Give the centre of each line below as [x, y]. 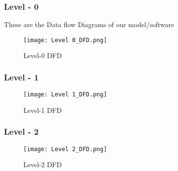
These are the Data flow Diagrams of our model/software [89, 24]
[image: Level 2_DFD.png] [65, 149]
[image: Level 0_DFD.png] [65, 40]
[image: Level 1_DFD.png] [65, 95]
